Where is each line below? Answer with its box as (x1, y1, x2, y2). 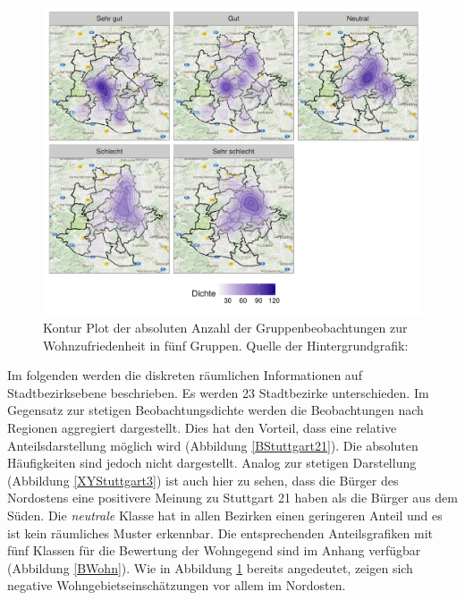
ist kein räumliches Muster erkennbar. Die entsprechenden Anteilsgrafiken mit (7, 523, 434, 542)
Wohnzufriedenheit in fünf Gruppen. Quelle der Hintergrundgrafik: (43, 335, 409, 354)
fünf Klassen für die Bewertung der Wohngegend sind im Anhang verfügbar (7, 541, 421, 560)
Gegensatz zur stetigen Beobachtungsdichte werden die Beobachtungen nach (7, 401, 424, 419)
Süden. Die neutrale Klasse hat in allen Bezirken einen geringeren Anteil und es (7, 506, 443, 525)
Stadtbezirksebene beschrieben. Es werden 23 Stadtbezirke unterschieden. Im (7, 383, 429, 401)
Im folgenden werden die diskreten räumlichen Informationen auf (7, 366, 362, 385)
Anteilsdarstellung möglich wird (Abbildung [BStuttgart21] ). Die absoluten (7, 435, 418, 454)
